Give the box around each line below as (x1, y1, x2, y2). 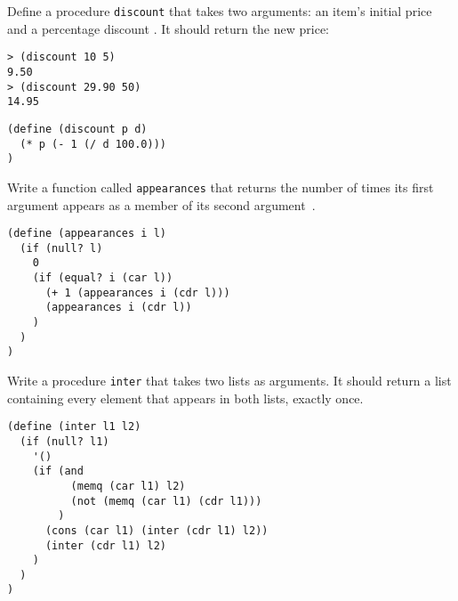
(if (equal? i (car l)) (32, 272, 173, 285)
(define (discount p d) (7, 122, 148, 135)
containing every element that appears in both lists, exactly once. (7, 388, 364, 407)
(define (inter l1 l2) (7, 420, 141, 434)
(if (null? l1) (20, 435, 109, 448)
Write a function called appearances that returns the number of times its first (7, 177, 434, 196)
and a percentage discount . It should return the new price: (7, 19, 329, 37)
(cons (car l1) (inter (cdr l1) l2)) (44, 524, 269, 537)
